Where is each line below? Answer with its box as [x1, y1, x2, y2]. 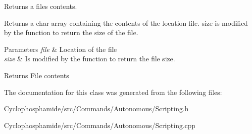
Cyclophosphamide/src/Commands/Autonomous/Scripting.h [4, 103, 189, 114]
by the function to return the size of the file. [4, 27, 138, 38]
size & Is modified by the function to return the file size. [4, 53, 175, 64]
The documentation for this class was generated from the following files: [4, 87, 222, 97]
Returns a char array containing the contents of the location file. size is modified [4, 17, 248, 28]
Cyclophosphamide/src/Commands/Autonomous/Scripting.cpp [4, 120, 196, 130]
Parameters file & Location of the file [4, 44, 117, 54]
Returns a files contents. [4, 1, 77, 11]
